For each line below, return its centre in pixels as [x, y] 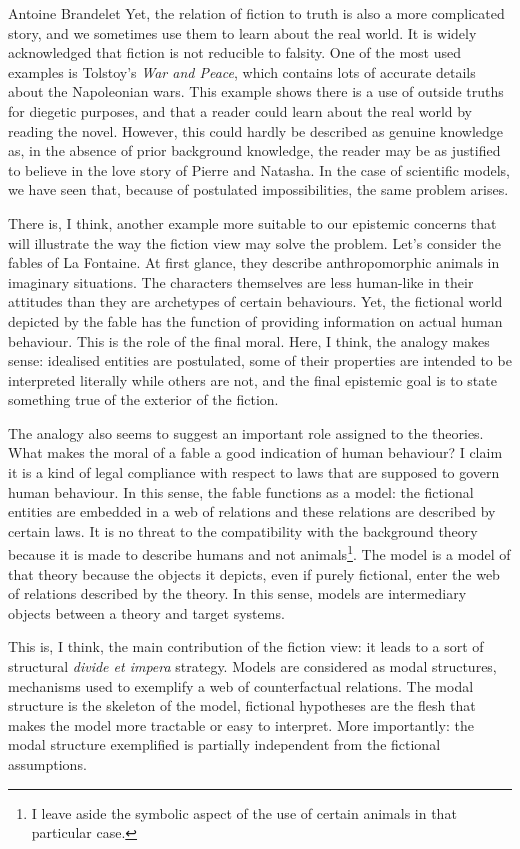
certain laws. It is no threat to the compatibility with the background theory [243, 530]
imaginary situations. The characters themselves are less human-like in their [241, 281]
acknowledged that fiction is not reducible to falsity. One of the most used [235, 52]
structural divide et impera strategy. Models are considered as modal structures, [252, 666]
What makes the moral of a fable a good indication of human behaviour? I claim [255, 452]
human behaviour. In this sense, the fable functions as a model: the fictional [241, 491]
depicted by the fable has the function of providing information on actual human [255, 320]
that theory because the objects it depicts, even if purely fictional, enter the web [254, 573]
